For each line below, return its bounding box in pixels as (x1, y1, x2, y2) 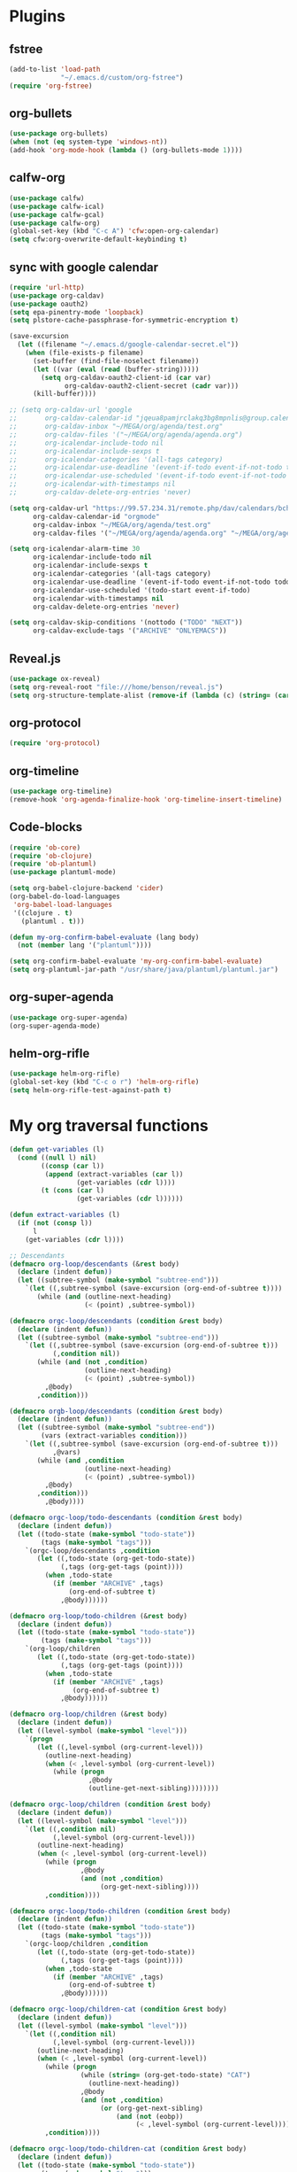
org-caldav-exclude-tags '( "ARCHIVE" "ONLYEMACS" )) (32, 626, 227, 635)
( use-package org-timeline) (9, 787, 113, 796)
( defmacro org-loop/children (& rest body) (9, 1710, 168, 1719)
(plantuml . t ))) (20, 917, 86, 926)
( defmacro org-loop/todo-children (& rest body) (9, 1611, 188, 1620)
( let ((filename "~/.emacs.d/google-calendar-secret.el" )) (17, 340, 240, 349)
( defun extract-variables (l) (9, 1211, 121, 1220)
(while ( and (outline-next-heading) (36, 1292, 172, 1301)
